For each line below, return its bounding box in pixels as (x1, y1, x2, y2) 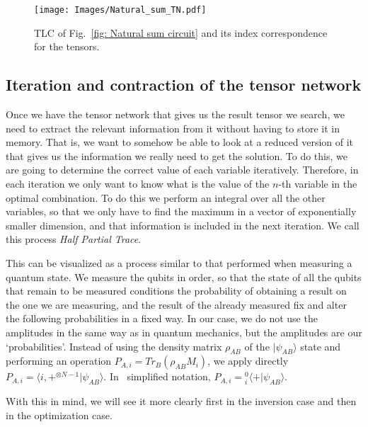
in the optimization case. (6, 407, 113, 422)
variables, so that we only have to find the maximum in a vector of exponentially (6, 204, 357, 219)
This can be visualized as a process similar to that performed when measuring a (6, 255, 352, 270)
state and (300, 338, 341, 353)
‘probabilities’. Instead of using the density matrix (6, 338, 222, 353)
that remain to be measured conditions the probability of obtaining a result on (6, 283, 347, 298)
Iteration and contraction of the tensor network (6, 74, 362, 96)
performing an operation (6, 353, 112, 368)
